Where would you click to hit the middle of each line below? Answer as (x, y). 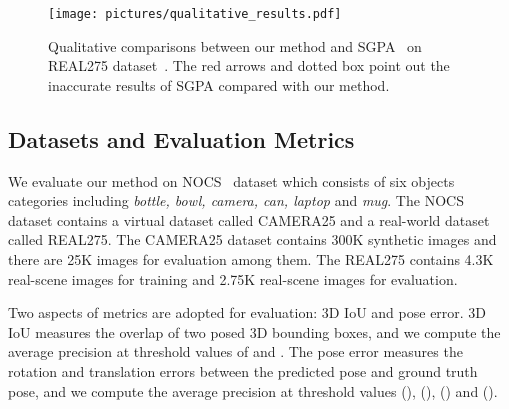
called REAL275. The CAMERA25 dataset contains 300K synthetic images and (252, 239)
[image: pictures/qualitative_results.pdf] (195, 14)
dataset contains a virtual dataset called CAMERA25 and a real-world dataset (249, 219)
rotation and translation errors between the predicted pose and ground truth (243, 370)
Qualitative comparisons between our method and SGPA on (235, 45)
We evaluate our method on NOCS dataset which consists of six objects (231, 180)
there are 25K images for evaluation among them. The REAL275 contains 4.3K (251, 259)
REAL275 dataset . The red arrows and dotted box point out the (249, 65)
